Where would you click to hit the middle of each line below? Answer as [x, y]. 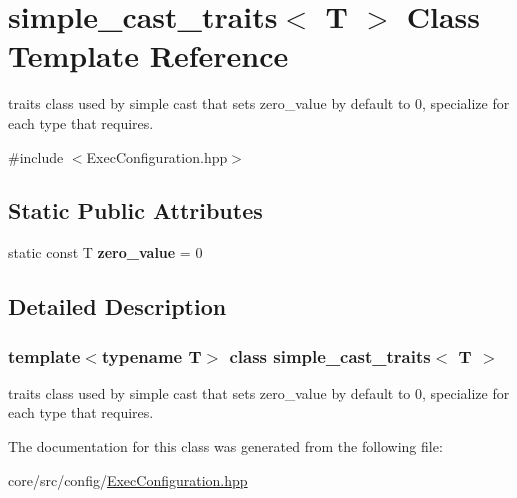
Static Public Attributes [135, 210]
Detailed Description [117, 306]
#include [36, 156]
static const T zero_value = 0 [105, 252]
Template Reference [148, 55]
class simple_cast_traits [330, 355]
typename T [151, 355]
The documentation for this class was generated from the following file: [225, 446]
